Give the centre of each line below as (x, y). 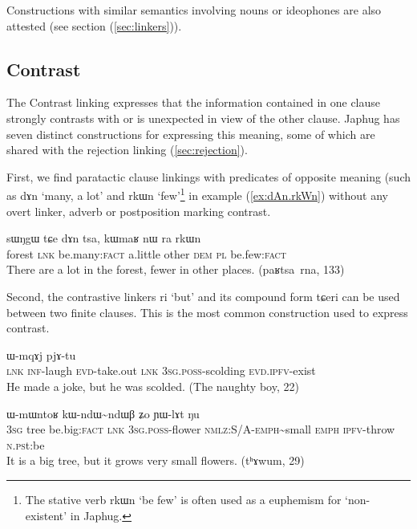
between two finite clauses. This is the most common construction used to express (207, 312)
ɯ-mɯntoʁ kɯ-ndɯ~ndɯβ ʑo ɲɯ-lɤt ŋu (103, 413)
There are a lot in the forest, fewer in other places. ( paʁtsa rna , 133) (176, 269)
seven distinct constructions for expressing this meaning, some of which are (191, 134)
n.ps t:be (26, 444)
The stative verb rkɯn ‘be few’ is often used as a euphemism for (183, 499)
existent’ (46, 515)
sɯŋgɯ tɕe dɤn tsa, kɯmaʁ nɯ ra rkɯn (104, 238)
